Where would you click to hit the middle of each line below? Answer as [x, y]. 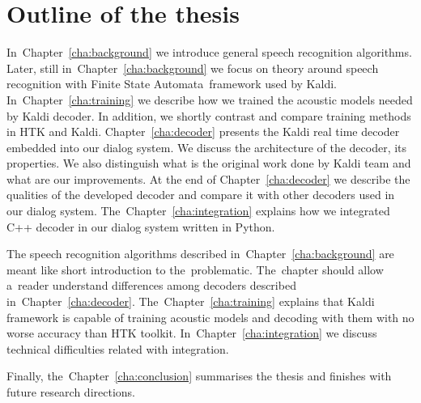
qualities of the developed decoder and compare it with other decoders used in [201, 195]
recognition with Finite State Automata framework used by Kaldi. [172, 84]
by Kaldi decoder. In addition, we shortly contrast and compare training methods [209, 115]
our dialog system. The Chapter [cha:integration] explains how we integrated [198, 211]
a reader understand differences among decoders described [151, 285]
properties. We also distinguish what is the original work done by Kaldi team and [209, 163]
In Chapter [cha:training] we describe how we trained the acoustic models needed [210, 99]
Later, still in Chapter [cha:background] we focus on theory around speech [193, 68]
